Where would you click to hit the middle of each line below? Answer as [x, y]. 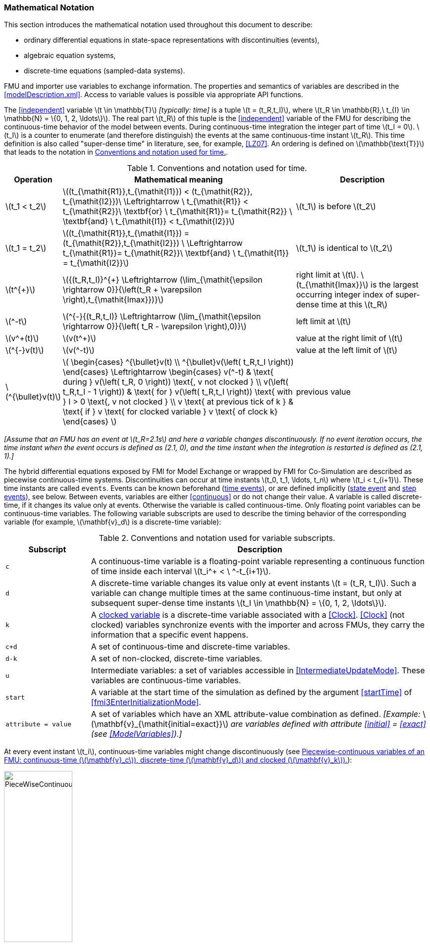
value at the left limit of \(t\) [347, 350]
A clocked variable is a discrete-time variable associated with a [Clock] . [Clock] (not [248, 615]
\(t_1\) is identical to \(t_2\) [344, 248]
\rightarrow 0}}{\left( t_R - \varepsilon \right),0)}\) [155, 326]
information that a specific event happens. [170, 635]
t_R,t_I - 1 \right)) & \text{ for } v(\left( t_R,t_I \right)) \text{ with [178, 392]
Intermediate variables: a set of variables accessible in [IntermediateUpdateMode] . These [258, 671]
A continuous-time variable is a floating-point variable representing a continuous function [258, 562]
